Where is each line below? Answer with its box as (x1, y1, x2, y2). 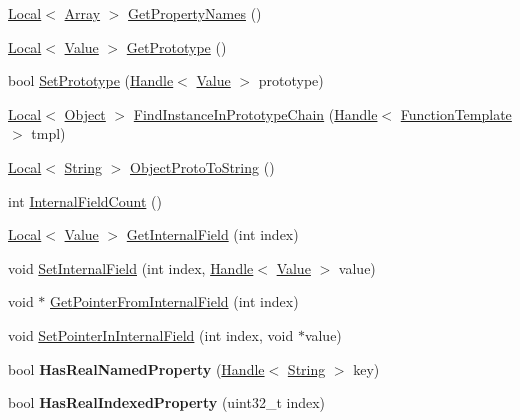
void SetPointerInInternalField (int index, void (8, 324, 294, 345)
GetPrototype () (126, 36, 227, 57)
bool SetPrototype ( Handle (8, 70, 174, 91)
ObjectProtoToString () (129, 156, 275, 177)
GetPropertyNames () (128, 3, 262, 23)
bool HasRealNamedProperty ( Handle (8, 358, 265, 379)
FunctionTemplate (400, 103, 512, 124)
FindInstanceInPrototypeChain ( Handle (133, 103, 378, 124)
